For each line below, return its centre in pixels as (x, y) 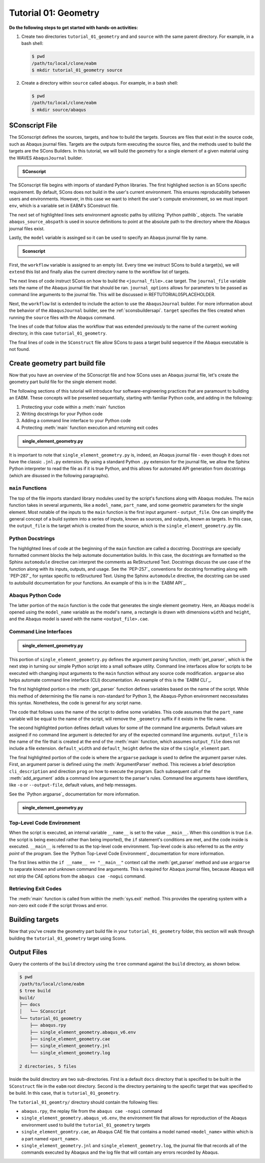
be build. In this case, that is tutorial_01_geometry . (65, 1093)
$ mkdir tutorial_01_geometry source (77, 70)
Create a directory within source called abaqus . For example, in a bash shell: (100, 83)
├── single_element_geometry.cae (70, 1039)
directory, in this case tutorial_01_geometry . (58, 333)
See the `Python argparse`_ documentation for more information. (74, 794)
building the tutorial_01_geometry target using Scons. (68, 938)
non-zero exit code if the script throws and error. (58, 906)
